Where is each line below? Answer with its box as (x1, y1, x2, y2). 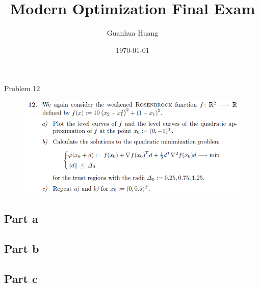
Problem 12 (4, 83, 40, 94)
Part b (4, 241, 39, 256)
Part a (4, 211, 38, 226)
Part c (4, 270, 38, 286)
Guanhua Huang (107, 27, 159, 38)
